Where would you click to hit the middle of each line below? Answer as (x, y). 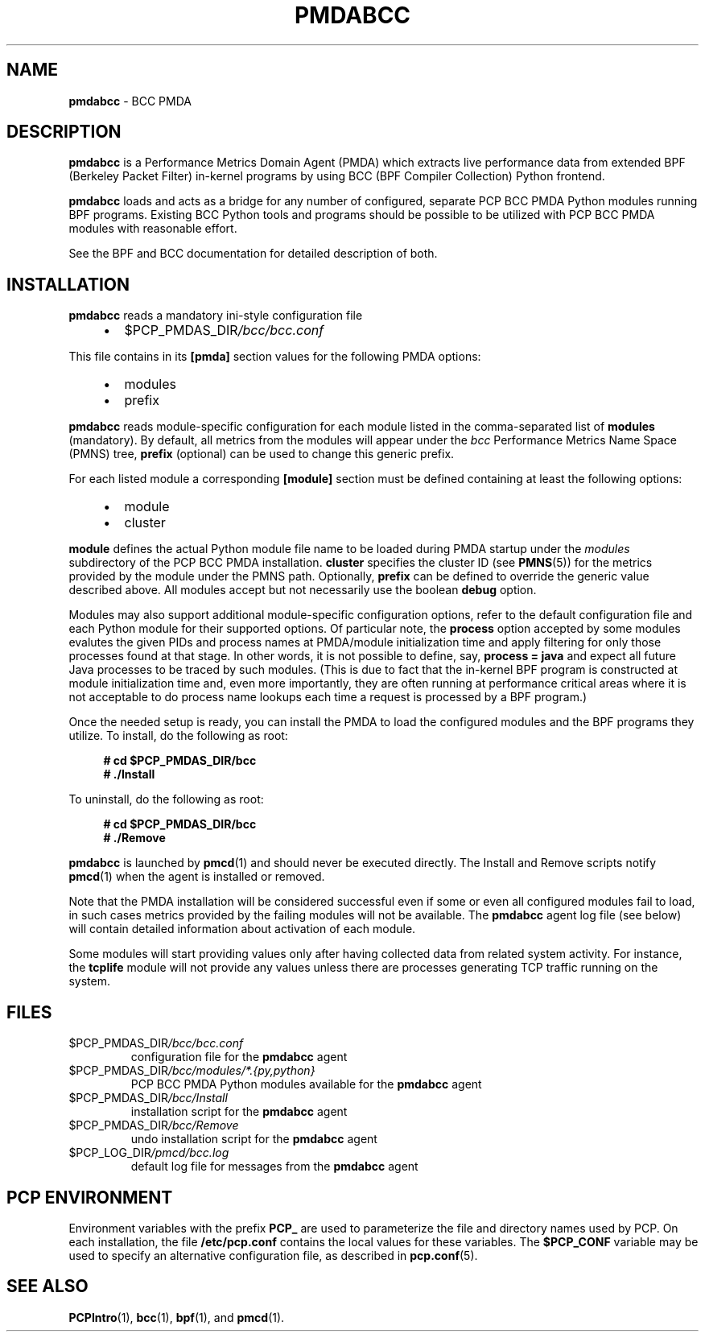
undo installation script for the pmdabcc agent (254, 1139)
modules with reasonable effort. (153, 229)
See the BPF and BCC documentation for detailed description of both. (253, 254)
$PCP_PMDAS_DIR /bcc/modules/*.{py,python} (192, 1071)
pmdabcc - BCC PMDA (130, 101)
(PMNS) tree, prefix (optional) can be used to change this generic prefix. (262, 454)
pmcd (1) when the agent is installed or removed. (197, 877)
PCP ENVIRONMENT (90, 1197)
